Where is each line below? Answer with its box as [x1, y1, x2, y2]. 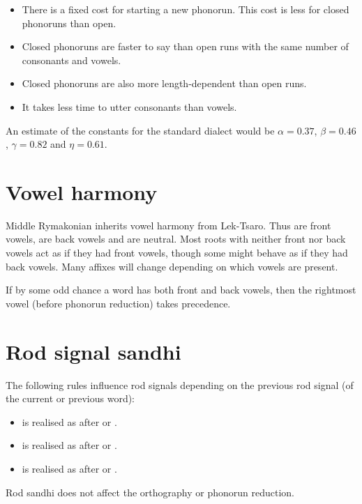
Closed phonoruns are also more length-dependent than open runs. [22, 76, 307, 91]
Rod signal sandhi [6, 337, 181, 365]
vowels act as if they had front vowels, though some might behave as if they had [6, 245, 348, 260]
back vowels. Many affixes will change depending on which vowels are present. [6, 259, 338, 273]
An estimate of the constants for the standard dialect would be [6, 123, 275, 137]
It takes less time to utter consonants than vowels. [22, 99, 237, 114]
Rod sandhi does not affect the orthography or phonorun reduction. [6, 484, 294, 499]
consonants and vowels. [22, 52, 121, 67]
